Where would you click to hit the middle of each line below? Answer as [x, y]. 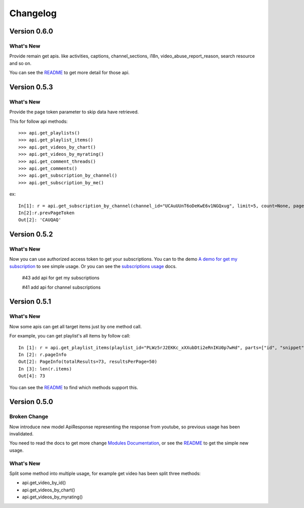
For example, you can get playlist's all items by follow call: [70, 336]
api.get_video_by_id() [44, 483]
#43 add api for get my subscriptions [61, 278]
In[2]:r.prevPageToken [47, 213]
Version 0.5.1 [30, 302]
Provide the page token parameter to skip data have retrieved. [74, 112]
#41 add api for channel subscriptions [61, 287]
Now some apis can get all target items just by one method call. [75, 326]
